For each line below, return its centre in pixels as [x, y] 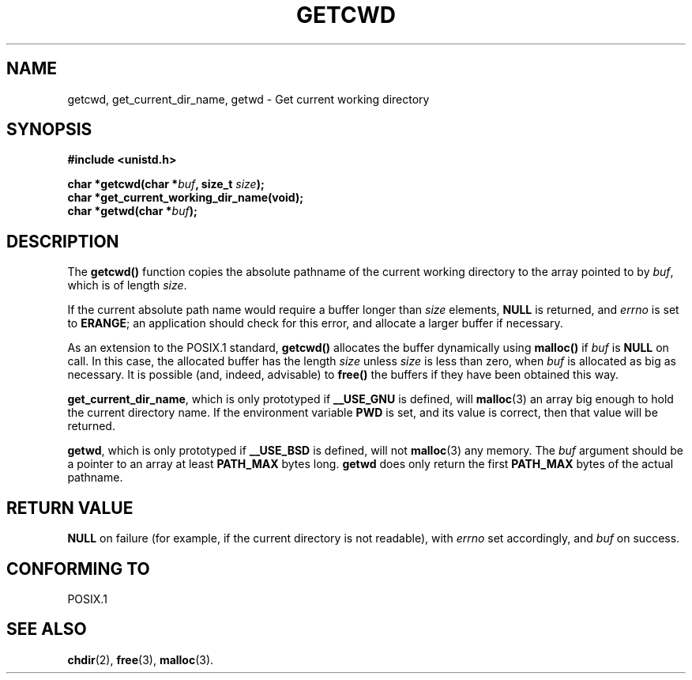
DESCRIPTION [63, 241]
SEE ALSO [47, 629]
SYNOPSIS [49, 130]
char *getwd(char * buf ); [132, 211]
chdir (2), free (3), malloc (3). [141, 659]
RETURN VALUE [70, 508]
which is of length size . [127, 285]
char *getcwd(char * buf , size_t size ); [166, 184]
